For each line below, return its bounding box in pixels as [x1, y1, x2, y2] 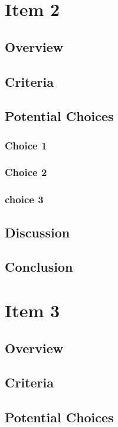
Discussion [5, 223, 70, 241]
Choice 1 [5, 138, 47, 152]
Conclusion [5, 257, 73, 276]
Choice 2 [5, 165, 47, 180]
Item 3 [5, 298, 60, 322]
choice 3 [5, 192, 44, 207]
